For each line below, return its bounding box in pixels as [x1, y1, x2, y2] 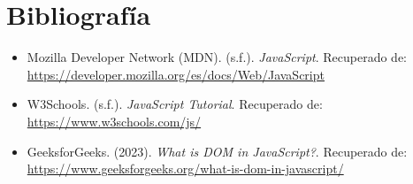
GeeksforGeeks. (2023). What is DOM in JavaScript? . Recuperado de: [27, 142, 408, 160]
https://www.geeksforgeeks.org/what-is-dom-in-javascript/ [27, 159, 344, 178]
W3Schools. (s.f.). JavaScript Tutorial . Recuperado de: [27, 95, 323, 113]
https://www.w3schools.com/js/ [27, 111, 202, 130]
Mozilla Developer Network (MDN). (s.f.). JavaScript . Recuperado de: [27, 48, 408, 66]
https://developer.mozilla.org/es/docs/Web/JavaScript [27, 65, 325, 83]
